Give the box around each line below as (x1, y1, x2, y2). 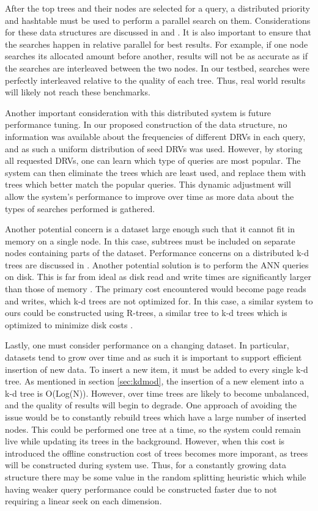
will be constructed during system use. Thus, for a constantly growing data (5, 458, 286, 471)
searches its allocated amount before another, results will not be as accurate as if (5, 50, 308, 62)
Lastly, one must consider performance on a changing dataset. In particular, (5, 339, 289, 351)
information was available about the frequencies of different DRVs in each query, (5, 130, 306, 142)
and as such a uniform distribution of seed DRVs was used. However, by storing (5, 142, 303, 155)
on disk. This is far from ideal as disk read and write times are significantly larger (5, 270, 311, 283)
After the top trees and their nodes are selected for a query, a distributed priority (5, 2, 310, 14)
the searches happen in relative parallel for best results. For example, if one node (5, 37, 308, 50)
